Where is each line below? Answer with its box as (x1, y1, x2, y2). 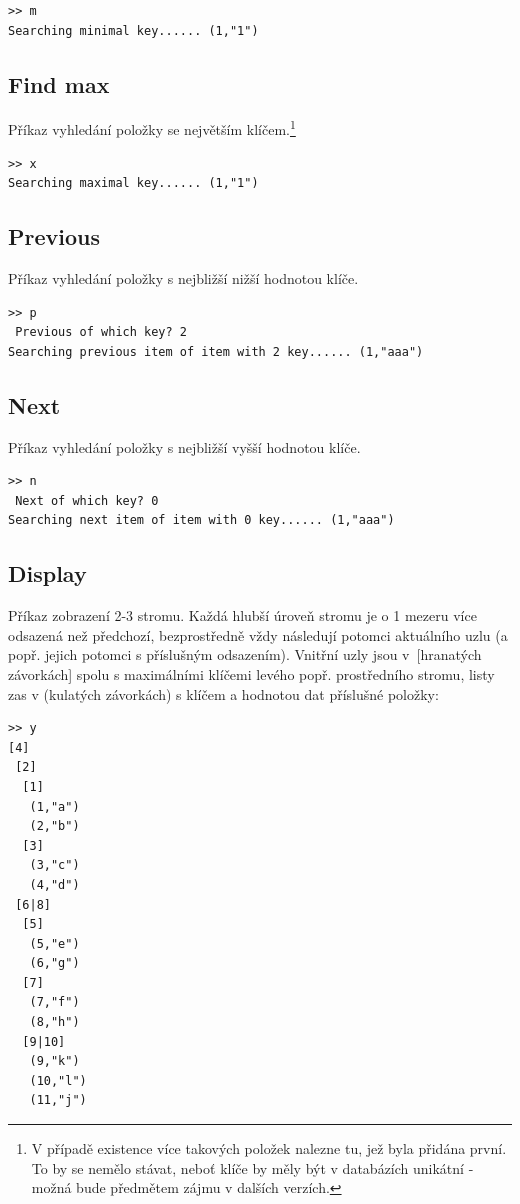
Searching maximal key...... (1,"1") (8, 176, 259, 191)
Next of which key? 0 (15, 493, 159, 508)
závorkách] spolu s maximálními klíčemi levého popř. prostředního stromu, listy (8, 663, 495, 684)
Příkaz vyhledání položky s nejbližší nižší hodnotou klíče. (8, 268, 359, 289)
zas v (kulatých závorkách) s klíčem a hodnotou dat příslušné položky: (8, 683, 439, 704)
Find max (8, 68, 110, 99)
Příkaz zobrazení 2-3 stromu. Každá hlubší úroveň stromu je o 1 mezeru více (8, 605, 477, 626)
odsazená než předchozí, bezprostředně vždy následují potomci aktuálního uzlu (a (8, 624, 508, 645)
